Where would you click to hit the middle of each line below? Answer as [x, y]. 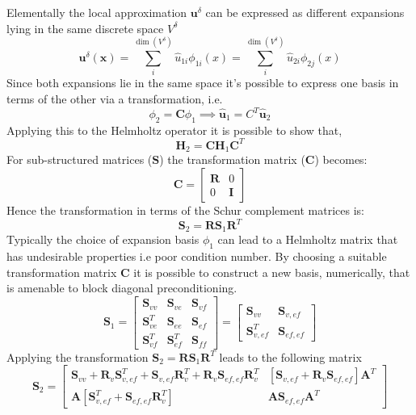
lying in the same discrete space [85, 28]
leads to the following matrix [290, 356]
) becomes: [341, 159]
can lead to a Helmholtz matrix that [308, 239]
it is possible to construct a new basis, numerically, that [272, 272]
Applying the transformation [78, 356]
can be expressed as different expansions [305, 12]
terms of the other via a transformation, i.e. [115, 98]
